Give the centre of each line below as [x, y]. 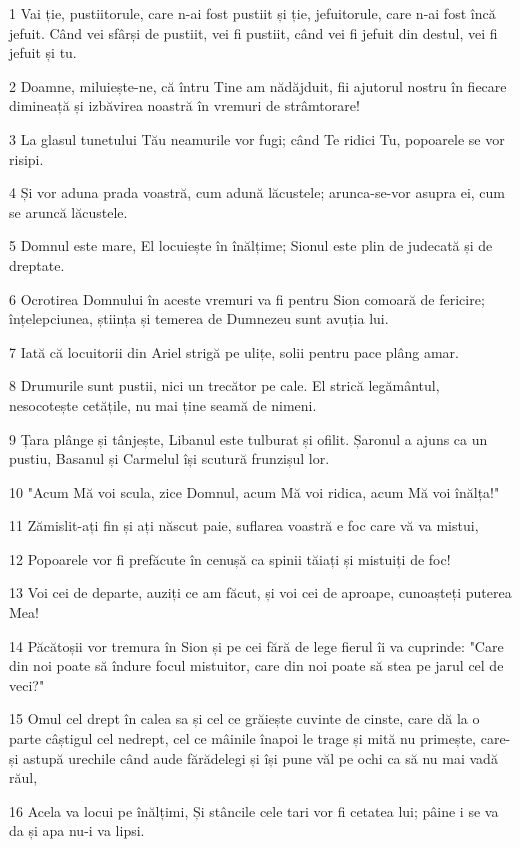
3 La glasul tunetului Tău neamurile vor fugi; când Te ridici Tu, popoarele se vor [257, 138]
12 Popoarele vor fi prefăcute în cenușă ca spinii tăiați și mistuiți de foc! [230, 558]
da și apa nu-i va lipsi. [77, 830]
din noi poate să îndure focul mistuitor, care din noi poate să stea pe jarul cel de [256, 665]
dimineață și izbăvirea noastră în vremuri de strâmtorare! [184, 105]
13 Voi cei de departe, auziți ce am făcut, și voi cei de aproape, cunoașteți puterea [260, 592]
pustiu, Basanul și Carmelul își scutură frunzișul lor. [169, 458]
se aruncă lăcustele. [68, 211]
